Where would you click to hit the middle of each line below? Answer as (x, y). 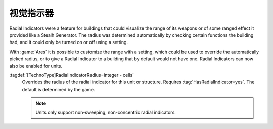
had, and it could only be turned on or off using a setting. (69, 42)
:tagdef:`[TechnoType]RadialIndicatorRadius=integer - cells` (72, 75)
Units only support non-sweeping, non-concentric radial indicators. (106, 113)
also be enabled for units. (36, 66)
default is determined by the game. (59, 89)
